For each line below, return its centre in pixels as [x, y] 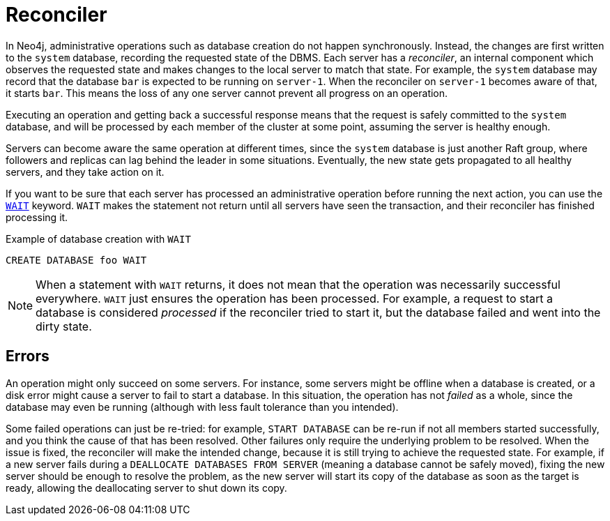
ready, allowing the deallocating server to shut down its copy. [146, 488]
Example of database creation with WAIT [98, 239]
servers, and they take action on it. [85, 172]
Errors [28, 356]
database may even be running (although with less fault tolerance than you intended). [202, 407]
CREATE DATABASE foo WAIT [76, 260]
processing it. [37, 217]
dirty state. [64, 326]
